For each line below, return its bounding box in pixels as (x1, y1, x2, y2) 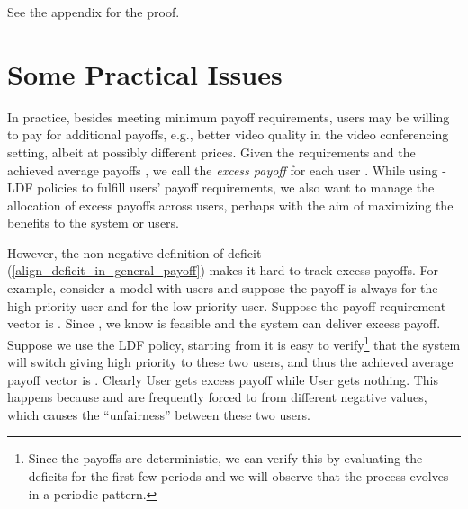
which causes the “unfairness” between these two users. (7, 405, 310, 424)
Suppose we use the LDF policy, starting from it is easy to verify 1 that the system (7, 332, 461, 353)
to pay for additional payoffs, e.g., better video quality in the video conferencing (7, 125, 449, 144)
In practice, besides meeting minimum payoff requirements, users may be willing (7, 107, 450, 126)
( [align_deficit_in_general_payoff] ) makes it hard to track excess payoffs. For (7, 261, 439, 280)
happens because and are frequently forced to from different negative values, (7, 388, 427, 406)
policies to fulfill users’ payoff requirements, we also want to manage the (37, 178, 435, 197)
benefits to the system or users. (7, 213, 179, 232)
